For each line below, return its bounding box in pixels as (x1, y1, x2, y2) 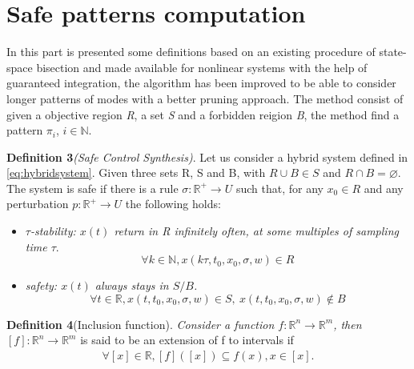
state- (379, 43, 407, 60)
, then (333, 315, 362, 332)
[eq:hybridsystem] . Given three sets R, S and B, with (6, 164, 266, 181)
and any (364, 179, 404, 196)
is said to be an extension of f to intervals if (80, 331, 294, 348)
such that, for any (235, 179, 324, 196)
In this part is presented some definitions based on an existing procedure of (6, 43, 376, 60)
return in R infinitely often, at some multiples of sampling (114, 223, 399, 239)
